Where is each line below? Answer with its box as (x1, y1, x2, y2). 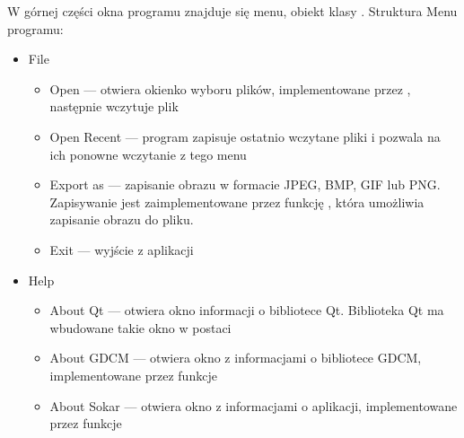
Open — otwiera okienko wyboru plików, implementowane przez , (49, 79, 411, 98)
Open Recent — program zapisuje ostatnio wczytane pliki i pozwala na (49, 127, 441, 145)
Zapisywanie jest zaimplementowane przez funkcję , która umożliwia (49, 192, 425, 211)
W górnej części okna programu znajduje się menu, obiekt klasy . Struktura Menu (7, 2, 458, 20)
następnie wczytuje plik (49, 97, 179, 116)
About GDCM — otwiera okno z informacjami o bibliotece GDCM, (49, 348, 422, 367)
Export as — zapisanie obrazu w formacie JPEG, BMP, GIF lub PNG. (49, 175, 441, 194)
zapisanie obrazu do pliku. (49, 210, 194, 229)
